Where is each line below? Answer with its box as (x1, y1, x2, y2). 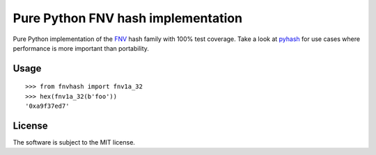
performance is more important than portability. (13, 44, 150, 52)
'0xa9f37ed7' (25, 102, 70, 111)
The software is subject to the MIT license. (13, 138, 136, 147)
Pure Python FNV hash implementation (13, 10, 243, 26)
